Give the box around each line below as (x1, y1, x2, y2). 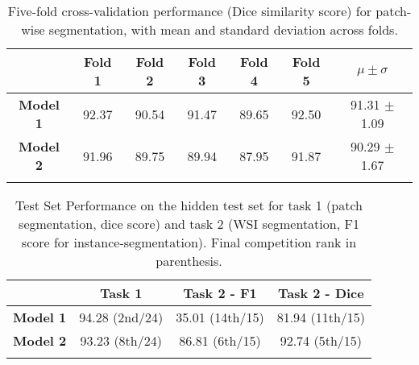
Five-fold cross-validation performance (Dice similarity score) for (7, 2, 371, 20)
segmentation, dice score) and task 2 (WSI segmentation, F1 (19, 214, 359, 233)
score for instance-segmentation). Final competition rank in (21, 233, 357, 251)
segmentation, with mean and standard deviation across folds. (48, 20, 398, 39)
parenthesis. (156, 251, 222, 270)
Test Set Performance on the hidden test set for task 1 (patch (15, 196, 363, 214)
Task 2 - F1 (183, 284, 257, 302)
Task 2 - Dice (277, 284, 364, 302)
